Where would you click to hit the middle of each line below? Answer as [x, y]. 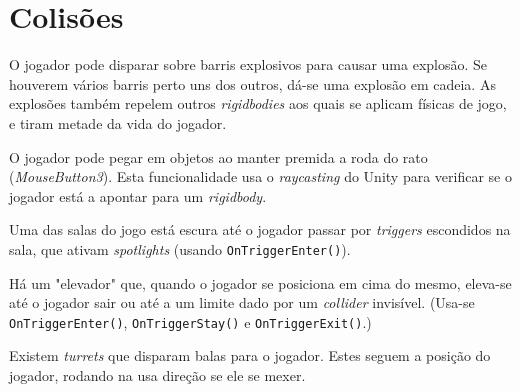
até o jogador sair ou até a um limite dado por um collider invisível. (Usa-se [242, 302]
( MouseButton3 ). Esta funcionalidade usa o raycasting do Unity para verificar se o [260, 176]
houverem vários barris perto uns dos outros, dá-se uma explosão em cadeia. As [252, 83]
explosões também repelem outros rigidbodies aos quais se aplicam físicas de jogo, [258, 103]
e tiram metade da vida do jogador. [118, 122]
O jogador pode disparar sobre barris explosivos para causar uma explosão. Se [248, 64]
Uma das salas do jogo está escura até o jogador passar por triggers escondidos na [260, 229]
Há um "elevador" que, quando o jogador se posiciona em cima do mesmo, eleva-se [260, 282]
